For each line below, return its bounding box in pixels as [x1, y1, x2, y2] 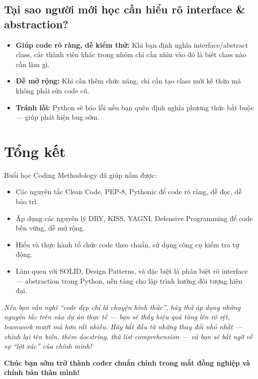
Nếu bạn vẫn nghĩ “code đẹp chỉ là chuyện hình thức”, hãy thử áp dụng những [4, 302, 241, 312]
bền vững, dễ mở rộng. [15, 223, 85, 233]
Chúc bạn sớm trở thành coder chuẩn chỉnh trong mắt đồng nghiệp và [4, 357, 251, 368]
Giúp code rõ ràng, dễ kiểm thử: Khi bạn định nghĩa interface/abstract [15, 39, 248, 50]
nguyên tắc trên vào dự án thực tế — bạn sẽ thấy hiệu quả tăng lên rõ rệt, [4, 311, 230, 322]
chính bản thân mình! [4, 367, 80, 378]
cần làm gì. [15, 59, 50, 69]
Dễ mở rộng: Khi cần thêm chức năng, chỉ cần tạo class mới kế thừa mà [15, 76, 241, 86]
